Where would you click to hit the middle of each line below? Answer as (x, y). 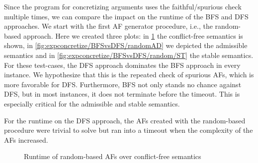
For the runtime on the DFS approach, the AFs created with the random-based (125, 120)
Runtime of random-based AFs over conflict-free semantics (113, 156)
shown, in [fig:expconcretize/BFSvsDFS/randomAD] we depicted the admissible (126, 45)
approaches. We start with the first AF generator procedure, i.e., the (108, 26)
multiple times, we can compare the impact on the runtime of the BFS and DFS (126, 16)
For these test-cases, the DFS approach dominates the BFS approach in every (122, 65)
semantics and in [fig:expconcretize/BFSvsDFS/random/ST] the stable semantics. (129, 55)
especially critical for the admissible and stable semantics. (92, 103)
